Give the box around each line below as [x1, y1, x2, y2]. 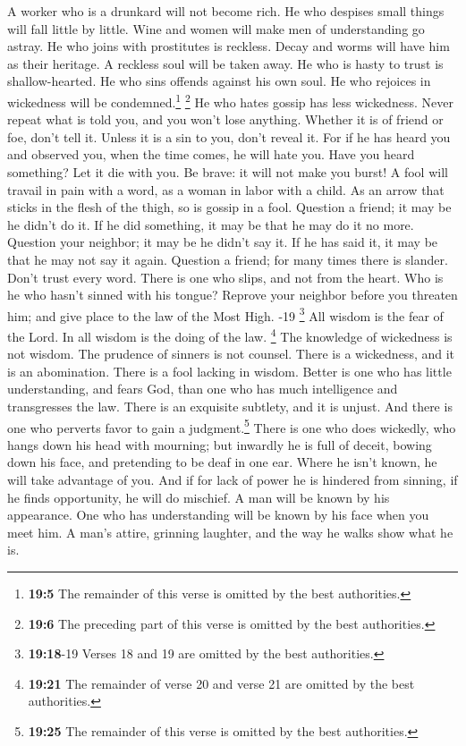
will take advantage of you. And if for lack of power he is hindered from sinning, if [7, 470, 458, 489]
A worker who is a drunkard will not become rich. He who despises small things [7, 2, 445, 20]
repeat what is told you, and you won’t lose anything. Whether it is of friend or [7, 110, 444, 129]
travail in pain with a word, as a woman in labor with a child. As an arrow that [7, 180, 445, 199]
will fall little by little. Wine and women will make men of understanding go [7, 19, 425, 38]
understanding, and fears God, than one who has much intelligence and [7, 379, 398, 398]
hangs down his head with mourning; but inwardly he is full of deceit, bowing [7, 435, 432, 454]
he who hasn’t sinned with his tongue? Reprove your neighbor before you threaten [7, 285, 458, 304]
